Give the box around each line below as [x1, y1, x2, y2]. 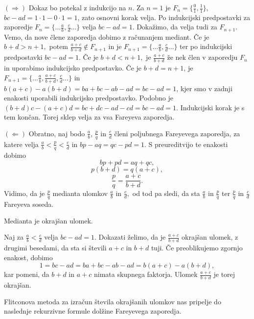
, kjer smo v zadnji [176, 83, 232, 93]
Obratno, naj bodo [28, 128, 85, 138]
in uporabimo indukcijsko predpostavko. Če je [4, 63, 142, 73]
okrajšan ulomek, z [182, 232, 238, 242]
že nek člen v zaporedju [167, 52, 238, 62]
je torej [213, 269, 235, 279]
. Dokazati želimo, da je [94, 232, 166, 242]
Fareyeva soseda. [4, 199, 54, 209]
